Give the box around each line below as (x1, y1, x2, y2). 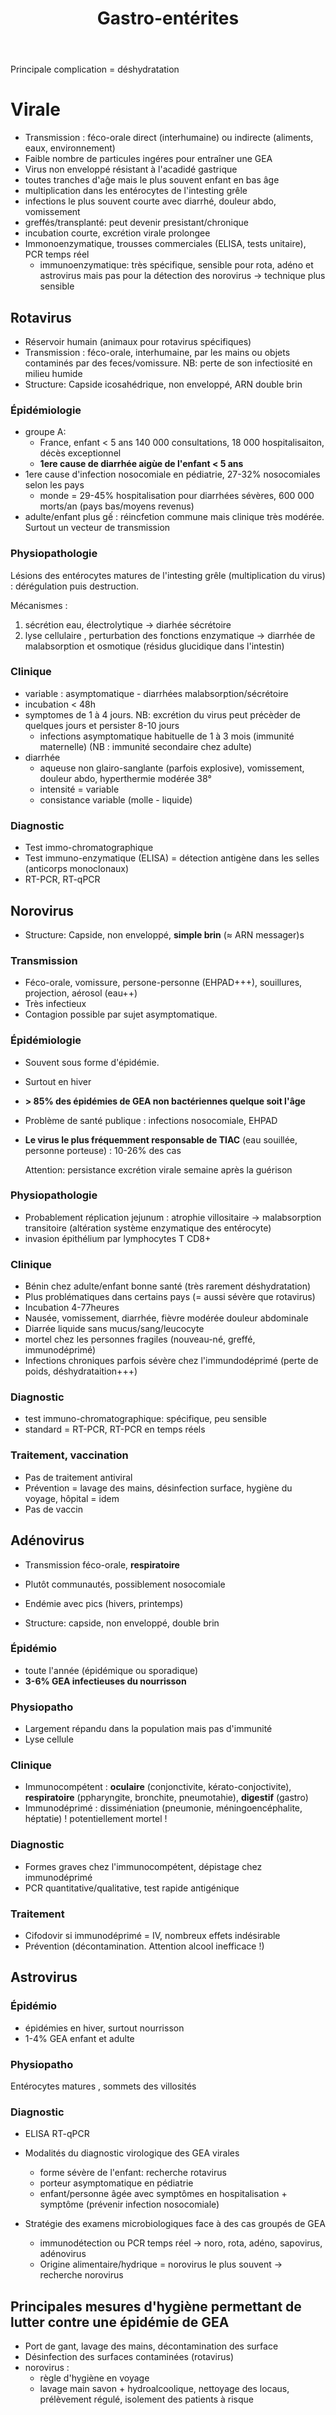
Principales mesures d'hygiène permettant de (10, 2298, 302, 2315)
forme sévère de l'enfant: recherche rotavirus (39, 2167, 227, 2179)
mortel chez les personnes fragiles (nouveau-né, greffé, (24, 1333, 256, 1346)
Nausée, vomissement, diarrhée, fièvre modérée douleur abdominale (24, 1312, 309, 1324)
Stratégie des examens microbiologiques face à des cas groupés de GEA (24, 2218, 326, 2230)
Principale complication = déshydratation (10, 63, 180, 76)
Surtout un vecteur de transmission (24, 522, 171, 534)
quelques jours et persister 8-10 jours (24, 719, 180, 731)
